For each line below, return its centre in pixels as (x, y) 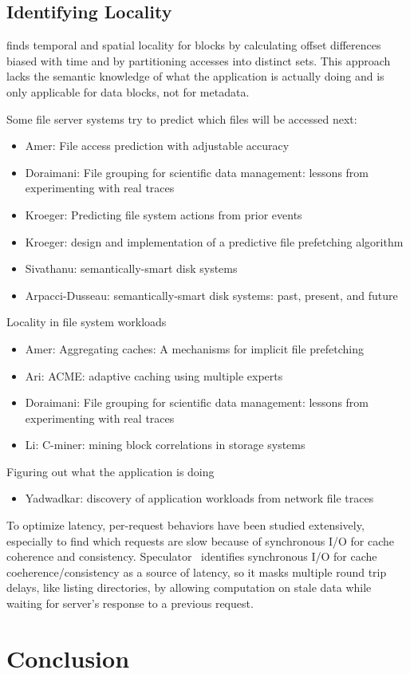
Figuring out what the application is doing (110, 471)
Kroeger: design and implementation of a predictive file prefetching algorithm (214, 241)
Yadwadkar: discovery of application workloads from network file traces (199, 498)
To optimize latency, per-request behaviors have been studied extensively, (185, 525)
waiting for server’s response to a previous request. (130, 603)
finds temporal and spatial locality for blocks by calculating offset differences (194, 45)
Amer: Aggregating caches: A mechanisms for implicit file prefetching (195, 348)
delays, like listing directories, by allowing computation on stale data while (189, 587)
